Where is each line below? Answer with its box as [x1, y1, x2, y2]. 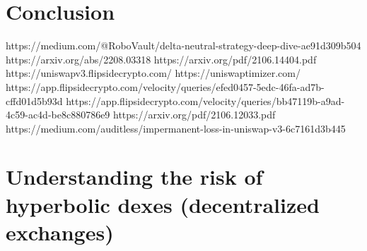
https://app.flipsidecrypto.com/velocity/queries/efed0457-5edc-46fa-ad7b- [6, 79, 325, 94]
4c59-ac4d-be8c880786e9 [6, 107, 110, 122]
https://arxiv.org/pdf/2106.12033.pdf [113, 107, 276, 122]
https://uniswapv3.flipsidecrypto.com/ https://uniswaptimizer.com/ [6, 66, 301, 80]
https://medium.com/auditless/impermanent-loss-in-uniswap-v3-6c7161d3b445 [6, 121, 346, 135]
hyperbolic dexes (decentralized [6, 190, 320, 219]
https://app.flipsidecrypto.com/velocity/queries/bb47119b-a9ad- [66, 93, 345, 108]
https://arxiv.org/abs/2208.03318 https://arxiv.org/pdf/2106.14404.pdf [6, 51, 317, 66]
